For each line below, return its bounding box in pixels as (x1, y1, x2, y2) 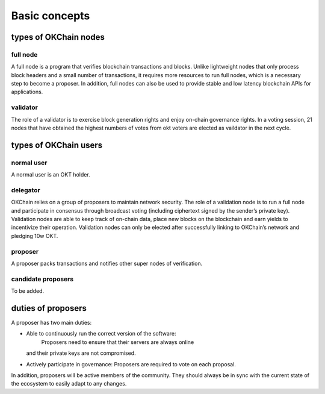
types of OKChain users (11, 140, 103, 150)
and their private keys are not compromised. (26, 349, 136, 357)
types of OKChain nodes (11, 32, 105, 42)
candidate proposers (11, 275, 74, 283)
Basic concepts (11, 9, 90, 22)
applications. (11, 88, 43, 96)
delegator (11, 186, 40, 194)
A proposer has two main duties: (11, 319, 92, 327)
